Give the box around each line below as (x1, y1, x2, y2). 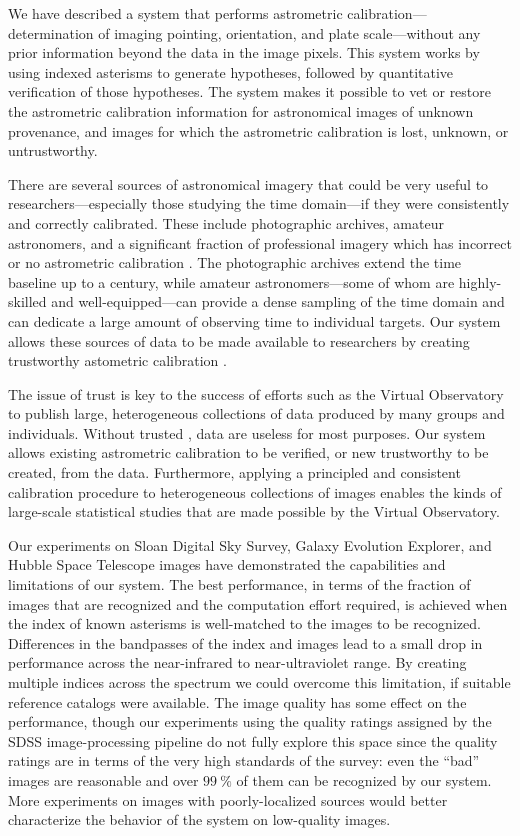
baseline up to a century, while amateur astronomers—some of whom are (8, 271, 455, 292)
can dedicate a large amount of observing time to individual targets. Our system (8, 310, 501, 331)
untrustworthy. (8, 140, 98, 161)
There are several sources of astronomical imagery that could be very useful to (8, 173, 489, 194)
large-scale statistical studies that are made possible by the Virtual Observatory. (8, 501, 500, 522)
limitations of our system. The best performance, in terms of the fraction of (8, 574, 471, 595)
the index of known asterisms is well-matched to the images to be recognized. (8, 613, 481, 634)
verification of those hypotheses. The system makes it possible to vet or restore (8, 81, 491, 102)
